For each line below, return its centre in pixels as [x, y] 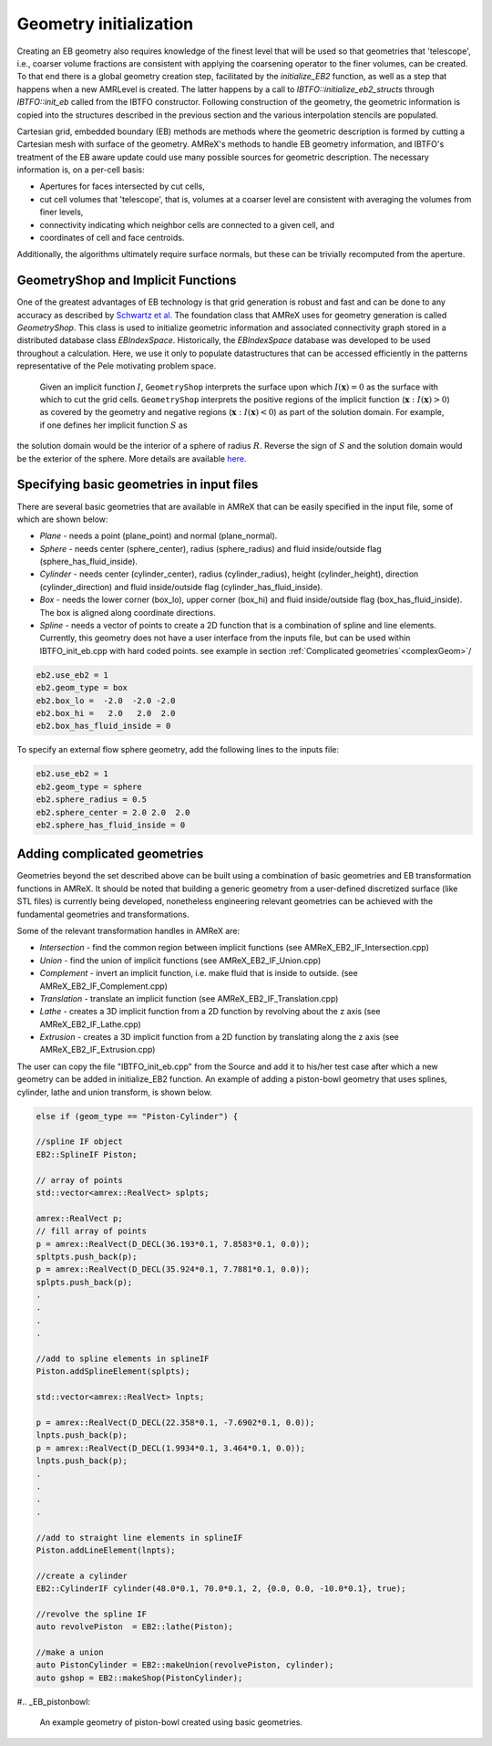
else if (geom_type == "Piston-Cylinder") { [137, 1116]
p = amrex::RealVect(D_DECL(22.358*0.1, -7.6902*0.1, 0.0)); [175, 1423]
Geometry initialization [105, 24]
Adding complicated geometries [110, 854]
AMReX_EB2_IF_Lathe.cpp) [90, 1024]
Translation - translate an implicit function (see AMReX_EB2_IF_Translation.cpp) [189, 998]
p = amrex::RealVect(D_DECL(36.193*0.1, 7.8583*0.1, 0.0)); [173, 1244]
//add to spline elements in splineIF [123, 1359]
